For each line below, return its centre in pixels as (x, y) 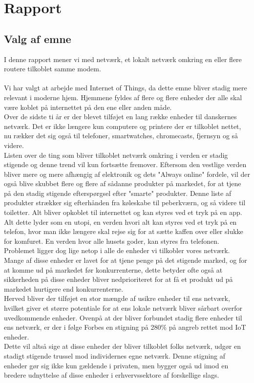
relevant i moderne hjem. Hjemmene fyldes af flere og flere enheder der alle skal (123, 97)
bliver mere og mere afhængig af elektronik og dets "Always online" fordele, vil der (127, 174)
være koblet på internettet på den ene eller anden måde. (88, 107)
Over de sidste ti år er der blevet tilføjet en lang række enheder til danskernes (120, 117)
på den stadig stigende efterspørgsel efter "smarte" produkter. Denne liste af (118, 193)
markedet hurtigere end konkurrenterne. (64, 288)
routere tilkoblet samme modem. (53, 69)
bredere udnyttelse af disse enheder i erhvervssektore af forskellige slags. (112, 375)
